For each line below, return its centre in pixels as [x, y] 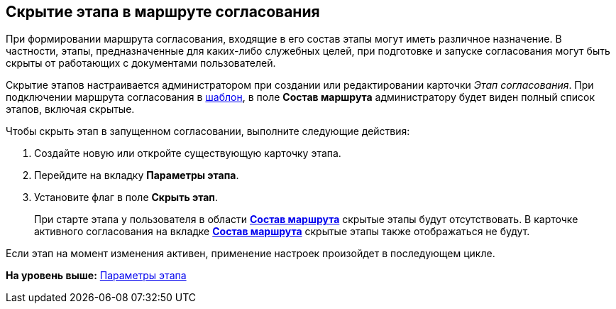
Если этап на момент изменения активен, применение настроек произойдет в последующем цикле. [251, 254]
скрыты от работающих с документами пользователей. [141, 63]
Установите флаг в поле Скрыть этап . [126, 197]
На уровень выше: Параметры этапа [96, 276]
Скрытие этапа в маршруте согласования [163, 12]
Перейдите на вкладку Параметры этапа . [137, 175]
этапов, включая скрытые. [70, 109]
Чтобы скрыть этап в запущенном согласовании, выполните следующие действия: [208, 131]
